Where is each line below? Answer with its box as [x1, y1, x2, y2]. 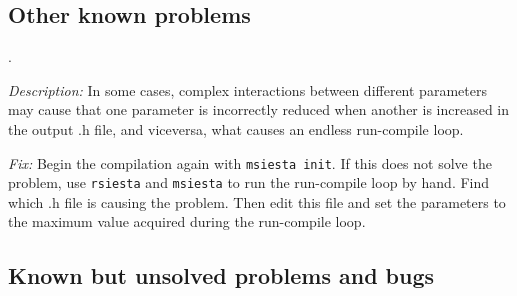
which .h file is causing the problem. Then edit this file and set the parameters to [8, 191, 506, 212]
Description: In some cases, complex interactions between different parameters [8, 79, 487, 100]
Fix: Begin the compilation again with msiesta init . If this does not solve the [8, 152, 492, 173]
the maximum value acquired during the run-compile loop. [8, 211, 366, 232]
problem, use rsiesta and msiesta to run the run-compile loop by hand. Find [8, 172, 490, 193]
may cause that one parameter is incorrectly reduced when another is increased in [8, 99, 510, 120]
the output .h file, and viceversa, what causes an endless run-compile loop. [8, 118, 464, 139]
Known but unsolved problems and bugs [8, 260, 435, 291]
